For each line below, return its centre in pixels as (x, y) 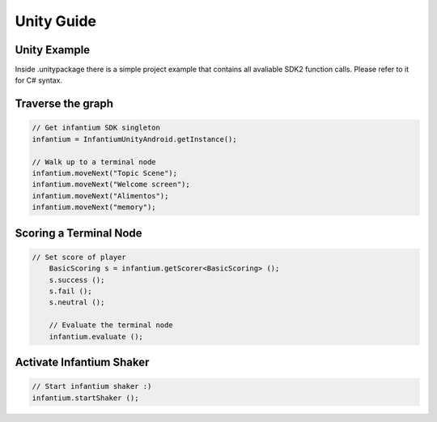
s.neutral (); (77, 303)
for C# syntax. (39, 80)
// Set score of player (79, 257)
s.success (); (77, 280)
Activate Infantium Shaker (82, 362)
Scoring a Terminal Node (78, 233)
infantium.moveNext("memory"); (94, 207)
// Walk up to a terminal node (94, 162)
